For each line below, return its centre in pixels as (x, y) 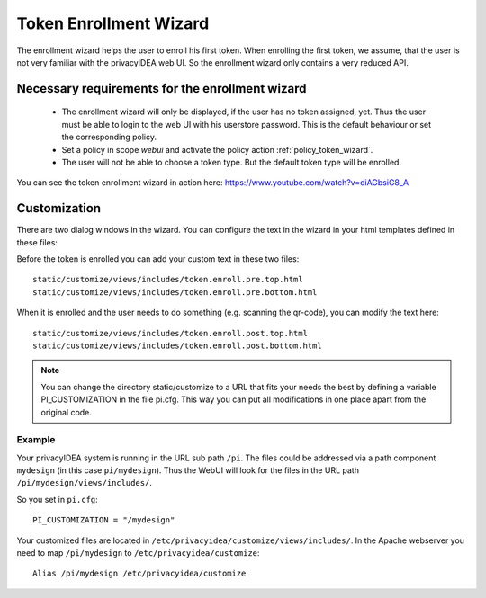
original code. (66, 412)
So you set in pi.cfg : (57, 499)
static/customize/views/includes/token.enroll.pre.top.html (168, 280)
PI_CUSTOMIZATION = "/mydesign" (104, 520)
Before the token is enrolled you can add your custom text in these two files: (158, 259)
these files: (37, 242)
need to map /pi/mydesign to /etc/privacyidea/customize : (138, 552)
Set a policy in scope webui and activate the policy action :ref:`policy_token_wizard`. (217, 149)
